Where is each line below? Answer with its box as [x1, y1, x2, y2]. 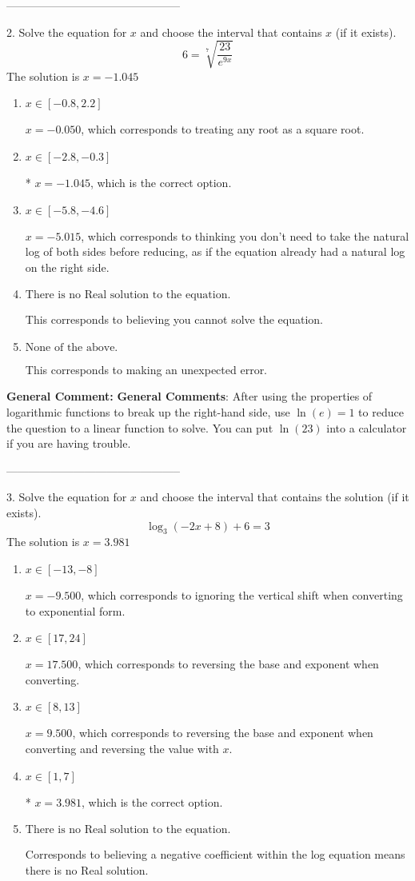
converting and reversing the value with [25, 740, 219, 756]
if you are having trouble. [6, 435, 131, 452]
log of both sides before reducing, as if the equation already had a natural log [25, 243, 405, 260]
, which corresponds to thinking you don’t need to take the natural [81, 227, 409, 244]
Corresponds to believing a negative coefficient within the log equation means [25, 846, 405, 863]
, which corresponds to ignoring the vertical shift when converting [81, 587, 403, 604]
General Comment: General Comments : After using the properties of [6, 388, 373, 405]
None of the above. [25, 341, 118, 353]
